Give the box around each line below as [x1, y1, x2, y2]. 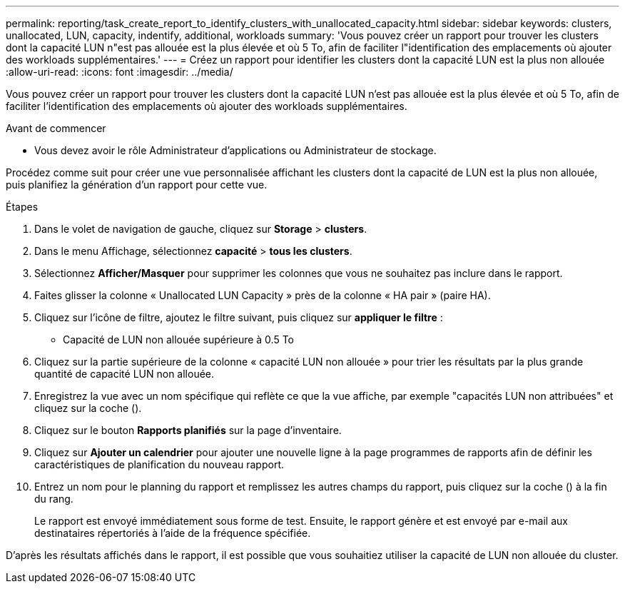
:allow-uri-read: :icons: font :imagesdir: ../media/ [6, 66, 233, 78]
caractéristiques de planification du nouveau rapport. [34, 458, 285, 470]
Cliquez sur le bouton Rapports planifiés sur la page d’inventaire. [34, 424, 342, 436]
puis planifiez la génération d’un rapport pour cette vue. [6, 178, 268, 191]
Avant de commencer [6, 122, 106, 134]
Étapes [6, 201, 39, 213]
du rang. [34, 493, 73, 505]
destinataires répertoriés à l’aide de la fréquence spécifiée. [34, 527, 311, 539]
